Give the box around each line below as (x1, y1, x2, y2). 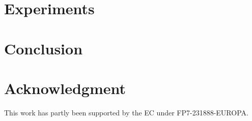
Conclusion (4, 38, 83, 58)
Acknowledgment (4, 77, 126, 98)
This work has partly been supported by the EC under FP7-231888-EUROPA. (4, 107, 248, 117)
